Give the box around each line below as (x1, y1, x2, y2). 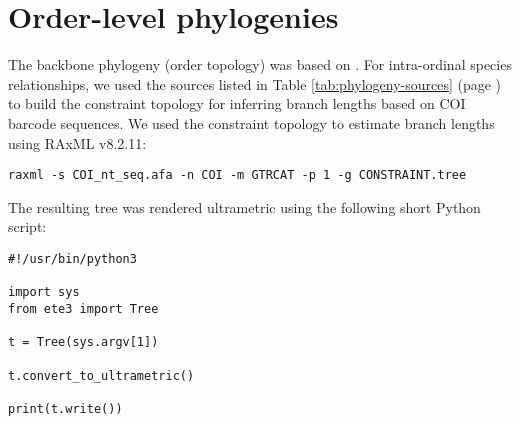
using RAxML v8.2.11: (8, 132, 147, 153)
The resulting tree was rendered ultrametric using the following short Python (8, 196, 481, 217)
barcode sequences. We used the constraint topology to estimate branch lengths (8, 112, 495, 133)
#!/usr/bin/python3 (8, 251, 137, 266)
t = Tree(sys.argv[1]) (8, 335, 159, 350)
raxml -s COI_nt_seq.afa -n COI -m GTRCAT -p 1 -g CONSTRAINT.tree (8, 168, 467, 183)
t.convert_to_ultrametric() (8, 368, 195, 383)
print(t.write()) (8, 401, 123, 416)
